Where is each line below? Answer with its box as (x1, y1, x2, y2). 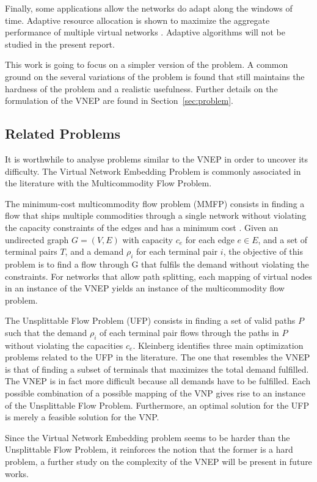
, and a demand (65, 245, 124, 258)
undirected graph (5, 233, 69, 246)
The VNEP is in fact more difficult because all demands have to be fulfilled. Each (5, 374, 311, 387)
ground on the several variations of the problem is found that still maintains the (5, 70, 305, 82)
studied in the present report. (5, 37, 115, 50)
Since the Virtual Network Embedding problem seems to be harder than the (5, 431, 290, 444)
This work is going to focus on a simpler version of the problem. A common (5, 58, 288, 71)
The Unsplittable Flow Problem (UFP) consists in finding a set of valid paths (5, 314, 296, 327)
